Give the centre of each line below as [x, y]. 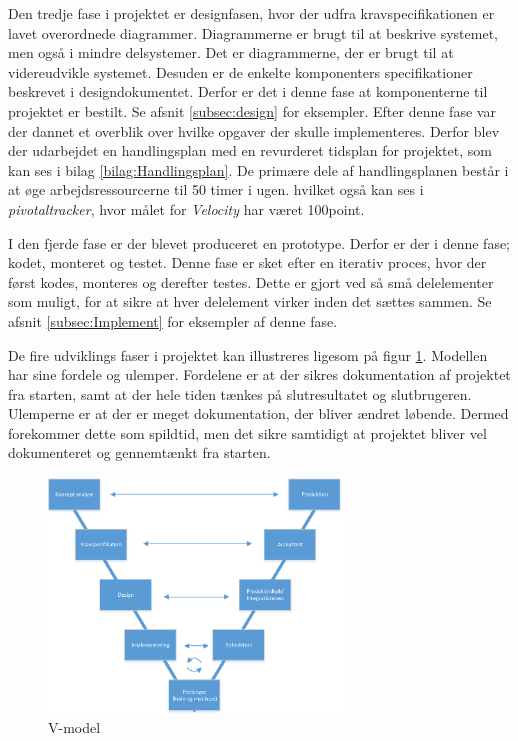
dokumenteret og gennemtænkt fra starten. [139, 452]
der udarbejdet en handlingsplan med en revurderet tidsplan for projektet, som [250, 150]
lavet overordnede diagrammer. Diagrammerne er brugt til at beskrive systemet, [253, 32]
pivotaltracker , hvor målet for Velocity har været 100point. [186, 208]
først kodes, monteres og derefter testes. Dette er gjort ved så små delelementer [251, 281]
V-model [74, 727]
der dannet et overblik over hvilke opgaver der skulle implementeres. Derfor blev [254, 130]
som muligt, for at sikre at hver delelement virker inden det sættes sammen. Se [250, 301]
